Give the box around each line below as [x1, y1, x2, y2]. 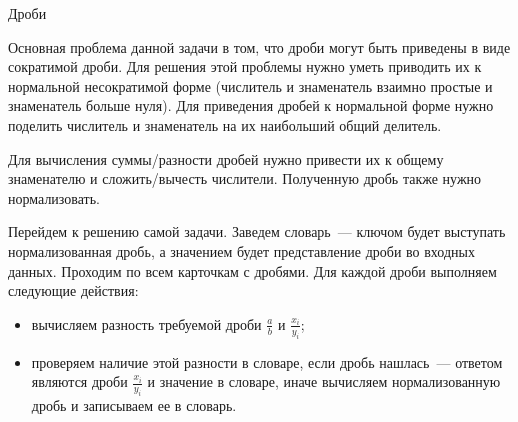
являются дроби [31, 371, 128, 392]
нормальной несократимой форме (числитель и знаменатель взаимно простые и [8, 75, 493, 96]
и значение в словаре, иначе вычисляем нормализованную [147, 371, 501, 392]
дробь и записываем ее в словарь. [31, 394, 237, 415]
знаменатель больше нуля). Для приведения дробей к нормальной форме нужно [8, 95, 494, 116]
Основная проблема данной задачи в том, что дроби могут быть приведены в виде [8, 36, 511, 57]
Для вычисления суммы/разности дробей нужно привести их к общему [8, 148, 444, 169]
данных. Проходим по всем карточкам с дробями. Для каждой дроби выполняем [8, 260, 497, 281]
